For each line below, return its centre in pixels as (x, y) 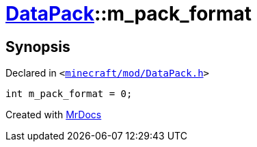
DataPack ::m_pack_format (129, 14)
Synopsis (38, 46)
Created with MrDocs (54, 115)
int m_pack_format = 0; (69, 94)
